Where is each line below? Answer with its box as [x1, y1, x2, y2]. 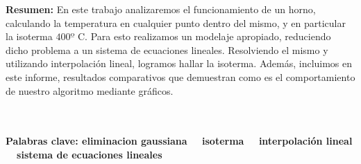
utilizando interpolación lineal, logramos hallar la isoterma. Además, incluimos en [6, 56, 353, 71]
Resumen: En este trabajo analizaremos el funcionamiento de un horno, [6, 2, 316, 16]
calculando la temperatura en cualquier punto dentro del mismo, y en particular [6, 15, 346, 30]
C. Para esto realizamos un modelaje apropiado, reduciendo [77, 29, 331, 44]
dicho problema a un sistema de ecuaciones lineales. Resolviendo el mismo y [6, 42, 328, 57]
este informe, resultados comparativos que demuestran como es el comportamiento [6, 69, 355, 84]
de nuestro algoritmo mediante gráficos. [6, 83, 174, 98]
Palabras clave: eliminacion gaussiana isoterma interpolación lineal [6, 134, 353, 148]
